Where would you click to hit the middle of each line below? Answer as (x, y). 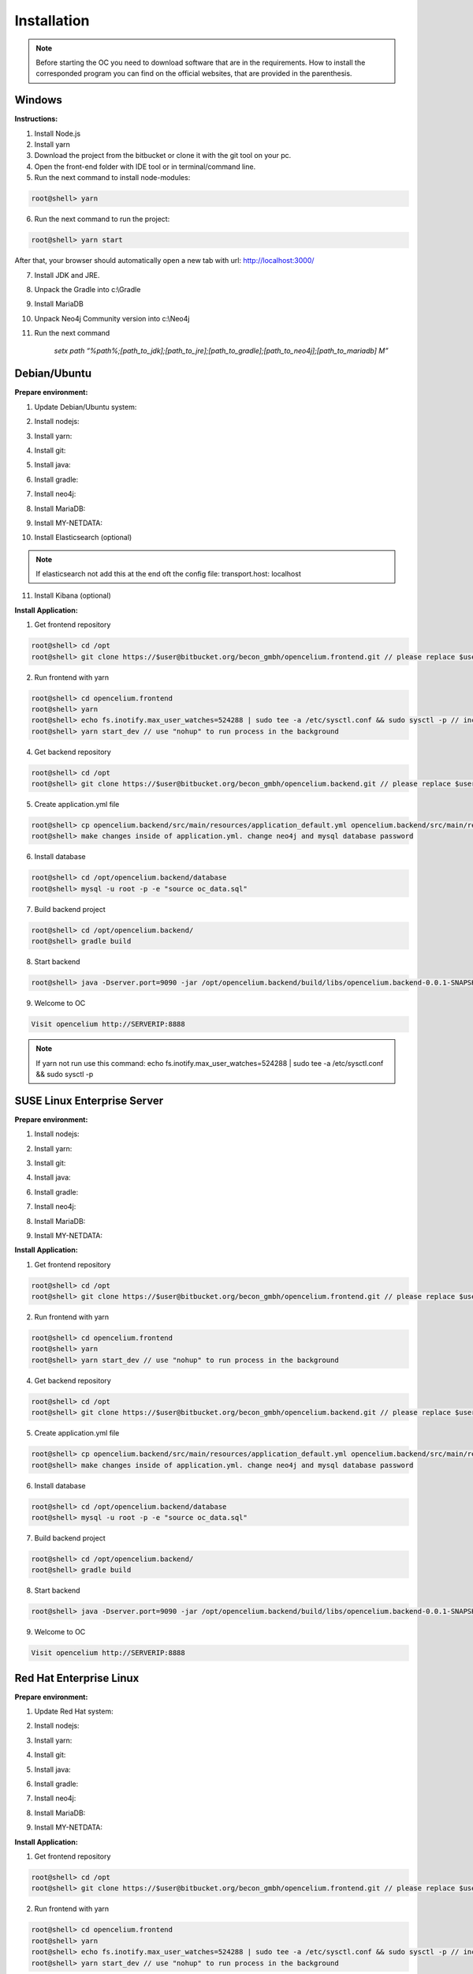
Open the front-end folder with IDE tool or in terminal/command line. (145, 167)
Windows (38, 100)
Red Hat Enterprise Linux (77, 1678)
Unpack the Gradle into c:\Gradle (88, 289)
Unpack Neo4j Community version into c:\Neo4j (112, 318)
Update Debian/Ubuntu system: (86, 407)
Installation (52, 21)
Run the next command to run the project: (102, 219)
